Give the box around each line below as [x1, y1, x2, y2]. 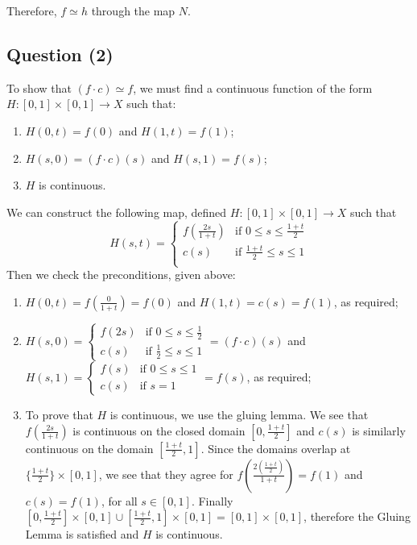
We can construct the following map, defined [6, 203, 227, 220]
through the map [91, 2, 175, 19]
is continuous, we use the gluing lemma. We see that [109, 406, 369, 422]
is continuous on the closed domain [72, 422, 246, 439]
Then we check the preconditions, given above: [6, 266, 236, 283]
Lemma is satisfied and [25, 526, 139, 543]
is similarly [352, 422, 406, 439]
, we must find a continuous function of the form [133, 79, 373, 96]
